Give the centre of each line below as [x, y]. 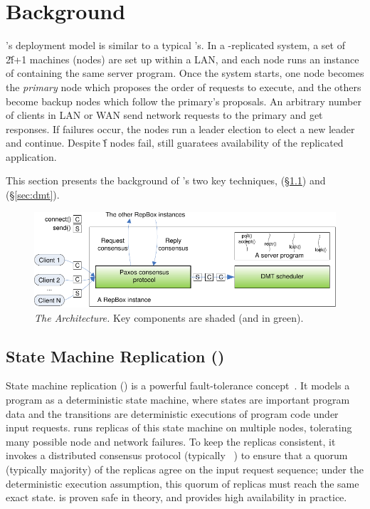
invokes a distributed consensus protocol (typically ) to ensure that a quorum [177, 455]
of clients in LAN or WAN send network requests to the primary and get [164, 115]
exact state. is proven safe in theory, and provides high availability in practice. [176, 497]
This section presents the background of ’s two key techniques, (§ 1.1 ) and [166, 180]
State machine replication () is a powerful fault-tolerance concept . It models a [178, 385]
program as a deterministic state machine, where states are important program [178, 400]
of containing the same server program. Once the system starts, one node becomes [185, 73]
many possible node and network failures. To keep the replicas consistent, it [171, 441]
